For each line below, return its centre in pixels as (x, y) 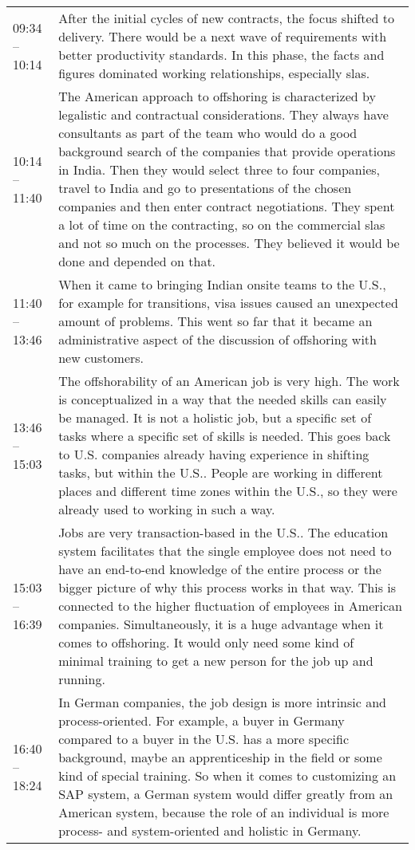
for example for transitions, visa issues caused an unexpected (228, 303)
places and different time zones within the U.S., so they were (228, 491)
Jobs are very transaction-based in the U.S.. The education (223, 532)
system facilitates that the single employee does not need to (225, 551)
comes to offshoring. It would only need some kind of (206, 642)
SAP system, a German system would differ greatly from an (226, 794)
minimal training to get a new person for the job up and (216, 661)
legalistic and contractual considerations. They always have (223, 114)
